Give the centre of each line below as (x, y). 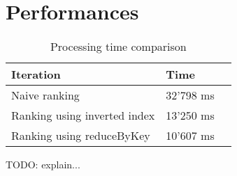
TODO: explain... (43, 165)
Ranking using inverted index (83, 115)
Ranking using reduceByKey (81, 136)
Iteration (36, 74)
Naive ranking (45, 95)
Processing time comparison (118, 47)
